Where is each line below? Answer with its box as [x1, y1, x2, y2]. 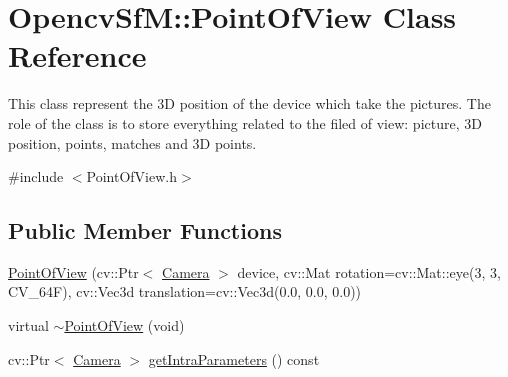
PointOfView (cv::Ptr [8, 261, 139, 282]
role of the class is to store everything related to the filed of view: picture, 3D [8, 112, 482, 133]
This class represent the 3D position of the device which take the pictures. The [8, 93, 491, 114]
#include [8, 166, 64, 187]
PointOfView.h [86, 166, 178, 187]
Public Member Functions [8, 215, 282, 246]
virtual [8, 315, 49, 336]
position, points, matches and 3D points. [8, 132, 257, 153]
